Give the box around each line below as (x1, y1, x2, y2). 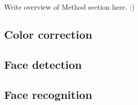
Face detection (4, 56, 82, 72)
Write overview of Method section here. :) (4, 2, 134, 12)
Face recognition (4, 86, 93, 102)
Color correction (4, 26, 93, 42)
